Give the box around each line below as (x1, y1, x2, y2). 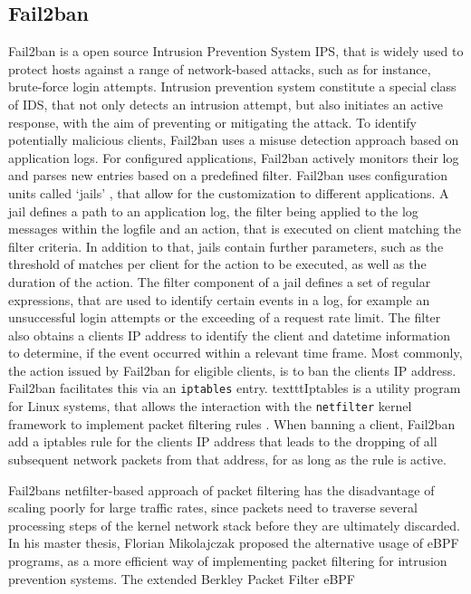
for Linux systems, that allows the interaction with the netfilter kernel (8, 397, 412, 416)
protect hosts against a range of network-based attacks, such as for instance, (8, 59, 431, 78)
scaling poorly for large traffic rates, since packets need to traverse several (8, 498, 418, 517)
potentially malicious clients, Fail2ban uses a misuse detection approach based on (8, 130, 459, 149)
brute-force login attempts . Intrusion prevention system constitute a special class (8, 77, 457, 96)
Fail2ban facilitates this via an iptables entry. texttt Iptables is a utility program (8, 378, 461, 398)
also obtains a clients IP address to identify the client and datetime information (8, 325, 450, 344)
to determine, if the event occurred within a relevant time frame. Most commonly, (8, 343, 463, 362)
